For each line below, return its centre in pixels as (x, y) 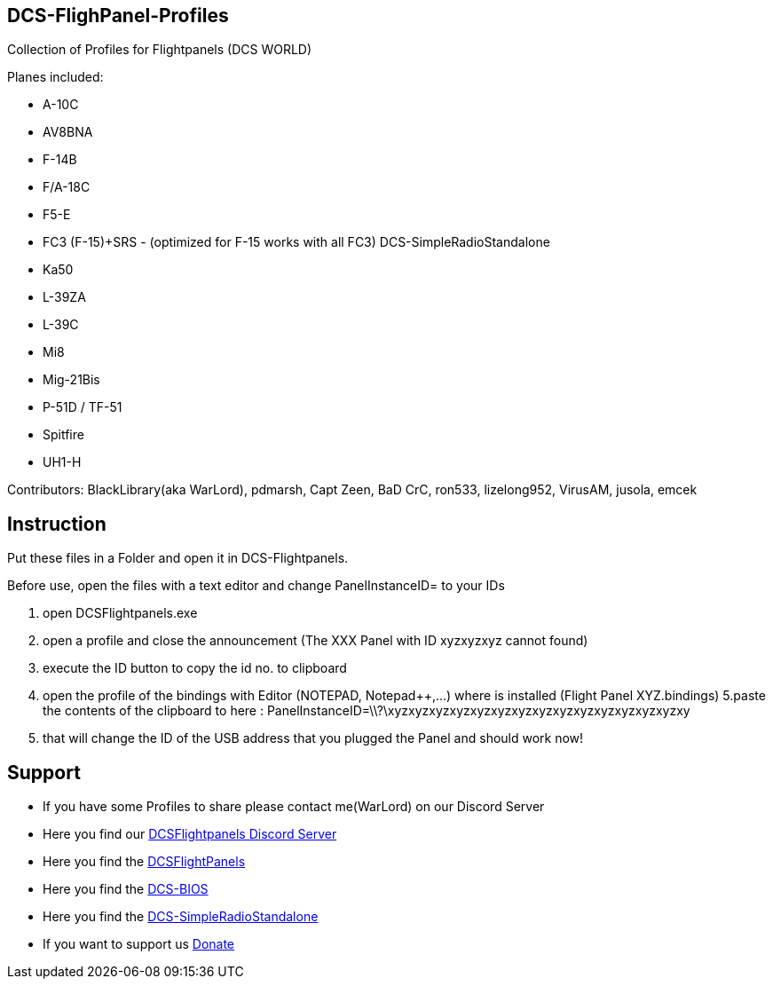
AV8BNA (68, 132)
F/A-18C (67, 187)
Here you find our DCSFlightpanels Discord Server (190, 834)
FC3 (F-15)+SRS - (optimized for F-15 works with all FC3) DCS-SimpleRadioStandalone (296, 242)
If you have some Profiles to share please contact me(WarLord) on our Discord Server (294, 807)
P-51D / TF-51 (83, 407)
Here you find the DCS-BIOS (126, 889)
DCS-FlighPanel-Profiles (118, 16)
